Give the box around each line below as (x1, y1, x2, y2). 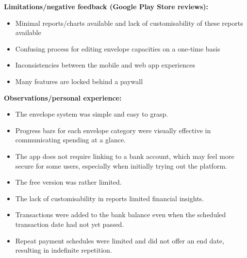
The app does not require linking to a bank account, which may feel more (15, 151, 234, 161)
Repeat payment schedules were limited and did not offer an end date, (15, 235, 224, 245)
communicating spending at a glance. (15, 135, 126, 145)
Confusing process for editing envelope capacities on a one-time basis (15, 43, 220, 53)
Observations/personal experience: (4, 92, 122, 103)
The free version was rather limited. (15, 177, 122, 187)
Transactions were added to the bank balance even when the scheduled (15, 209, 226, 220)
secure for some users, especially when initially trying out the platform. (15, 160, 227, 171)
